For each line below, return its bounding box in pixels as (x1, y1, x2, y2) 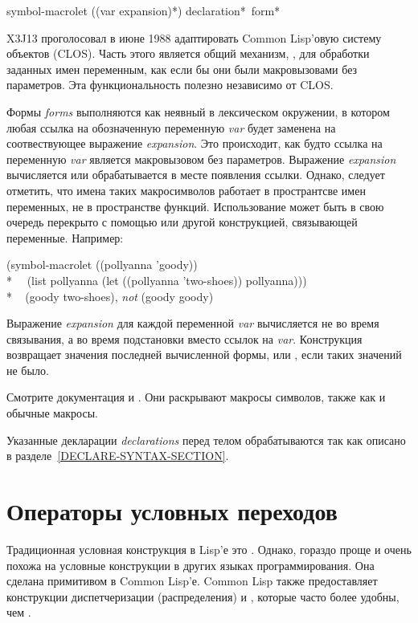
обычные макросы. (6, 405, 98, 421)
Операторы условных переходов (6, 495, 338, 527)
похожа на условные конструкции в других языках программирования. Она (6, 556, 375, 573)
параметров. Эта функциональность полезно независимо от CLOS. (6, 76, 334, 93)
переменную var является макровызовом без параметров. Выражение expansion (6, 150, 396, 167)
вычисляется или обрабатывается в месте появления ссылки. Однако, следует (6, 166, 385, 183)
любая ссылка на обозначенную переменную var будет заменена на (6, 119, 336, 136)
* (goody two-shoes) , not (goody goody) (6, 287, 214, 304)
